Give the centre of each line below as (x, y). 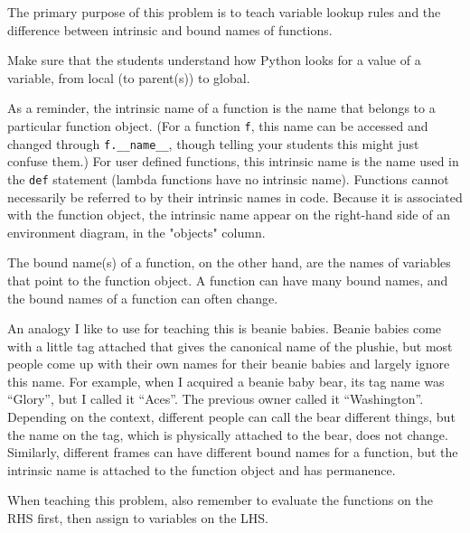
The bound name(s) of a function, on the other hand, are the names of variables (229, 262)
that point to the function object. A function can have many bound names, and (228, 280)
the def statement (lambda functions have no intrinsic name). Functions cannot (228, 178)
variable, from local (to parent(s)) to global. (129, 77)
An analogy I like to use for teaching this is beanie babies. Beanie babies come (225, 328)
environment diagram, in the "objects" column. (136, 232)
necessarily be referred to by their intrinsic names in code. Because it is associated (235, 196)
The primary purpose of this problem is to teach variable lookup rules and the (224, 12)
